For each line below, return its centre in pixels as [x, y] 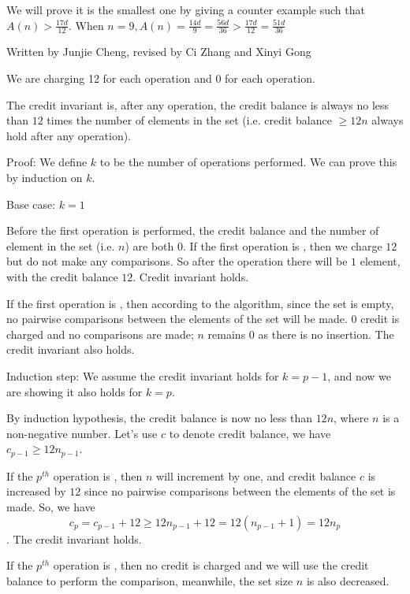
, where [351, 418]
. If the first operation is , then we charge [282, 245]
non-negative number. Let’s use [82, 433]
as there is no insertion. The [326, 334]
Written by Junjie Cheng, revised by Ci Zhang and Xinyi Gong [159, 52]
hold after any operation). [69, 135]
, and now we [360, 375]
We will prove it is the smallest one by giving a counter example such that [186, 9]
